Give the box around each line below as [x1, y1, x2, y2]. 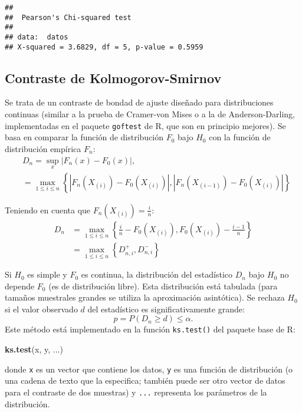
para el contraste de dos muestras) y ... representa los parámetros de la [5, 385, 267, 398]
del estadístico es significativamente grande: [87, 302, 245, 315]
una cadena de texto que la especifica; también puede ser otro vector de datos [5, 374, 285, 387]
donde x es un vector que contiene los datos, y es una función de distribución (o [5, 362, 293, 375]
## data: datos [5, 32, 68, 41]
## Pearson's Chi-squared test [5, 13, 132, 22]
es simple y [27, 268, 67, 281]
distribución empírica [5, 142, 81, 154]
